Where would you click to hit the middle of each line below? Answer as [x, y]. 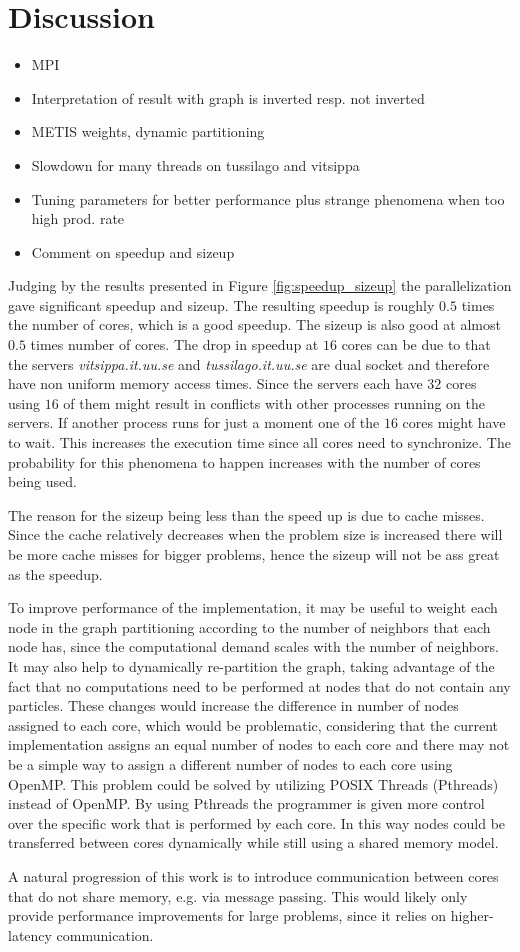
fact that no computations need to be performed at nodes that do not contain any [259, 685]
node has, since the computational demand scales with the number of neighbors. [253, 646]
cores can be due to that [416, 344]
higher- [472, 915]
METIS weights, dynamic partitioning [148, 131]
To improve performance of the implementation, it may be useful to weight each [253, 607]
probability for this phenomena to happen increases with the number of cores [244, 461]
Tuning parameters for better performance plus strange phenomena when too [268, 198]
